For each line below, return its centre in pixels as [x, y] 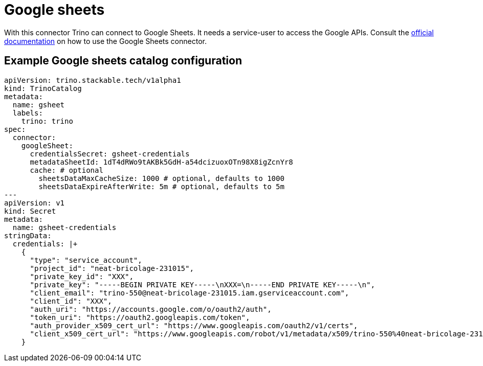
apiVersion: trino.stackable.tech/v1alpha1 [93, 80]
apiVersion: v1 [35, 203]
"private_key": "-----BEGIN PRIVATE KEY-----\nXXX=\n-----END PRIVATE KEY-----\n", [202, 284]
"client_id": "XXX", [71, 301]
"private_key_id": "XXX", [82, 276]
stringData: [28, 235]
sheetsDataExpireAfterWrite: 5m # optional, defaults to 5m [161, 186]
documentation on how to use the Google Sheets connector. [105, 41]
